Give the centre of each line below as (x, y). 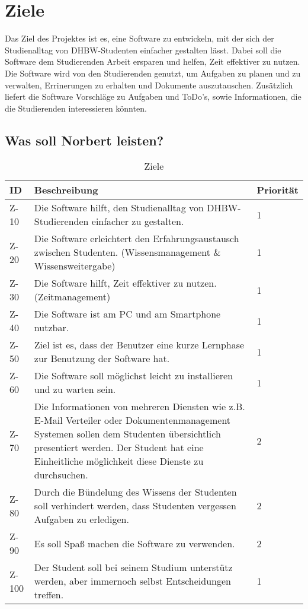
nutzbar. (52, 328)
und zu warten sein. (75, 389)
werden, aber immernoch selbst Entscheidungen (132, 581)
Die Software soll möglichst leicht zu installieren (134, 376)
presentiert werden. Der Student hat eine (119, 448)
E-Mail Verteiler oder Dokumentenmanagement (132, 420)
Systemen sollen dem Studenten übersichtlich (127, 434)
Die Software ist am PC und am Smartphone (127, 314)
